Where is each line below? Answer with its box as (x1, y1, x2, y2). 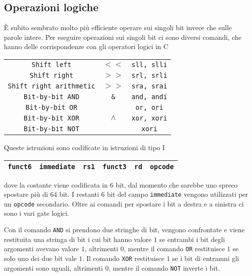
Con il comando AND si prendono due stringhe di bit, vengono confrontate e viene (4, 224, 245, 235)
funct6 (8, 162, 32, 171)
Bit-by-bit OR (25, 103, 78, 111)
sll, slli (131, 60, 168, 69)
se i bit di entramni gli (172, 253, 239, 263)
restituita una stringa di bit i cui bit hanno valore (4, 234, 152, 244)
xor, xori (131, 114, 168, 122)
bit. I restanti (59, 189, 99, 199)
